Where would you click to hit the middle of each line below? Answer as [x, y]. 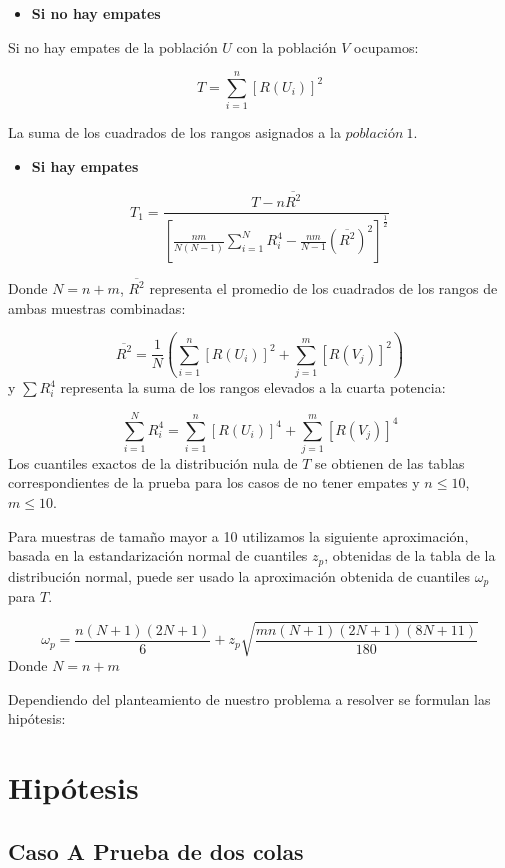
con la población [286, 46]
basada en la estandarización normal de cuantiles [158, 555]
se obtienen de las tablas [389, 462]
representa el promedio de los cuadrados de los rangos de [323, 288]
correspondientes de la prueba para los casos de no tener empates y [214, 482]
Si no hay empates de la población [113, 46]
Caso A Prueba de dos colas [156, 850]
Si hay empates [85, 165]
